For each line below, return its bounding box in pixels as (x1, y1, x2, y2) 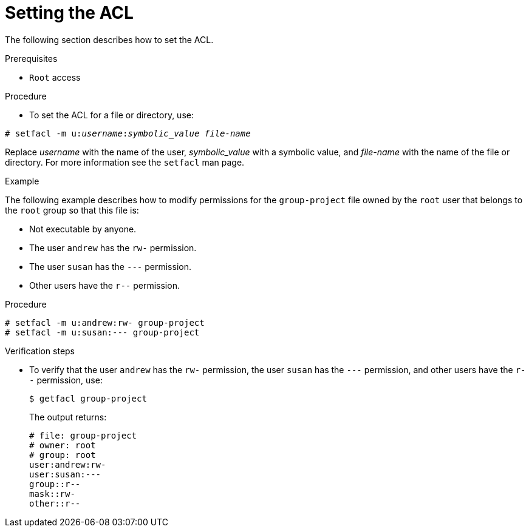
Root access (29, 72, 81, 82)
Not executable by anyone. (29, 223, 137, 234)
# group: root (29, 450, 96, 460)
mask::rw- (29, 488, 75, 499)
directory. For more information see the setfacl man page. (5, 157, 245, 167)
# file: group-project (29, 430, 137, 440)
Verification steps (5, 345, 75, 356)
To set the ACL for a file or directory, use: (29, 109, 194, 120)
